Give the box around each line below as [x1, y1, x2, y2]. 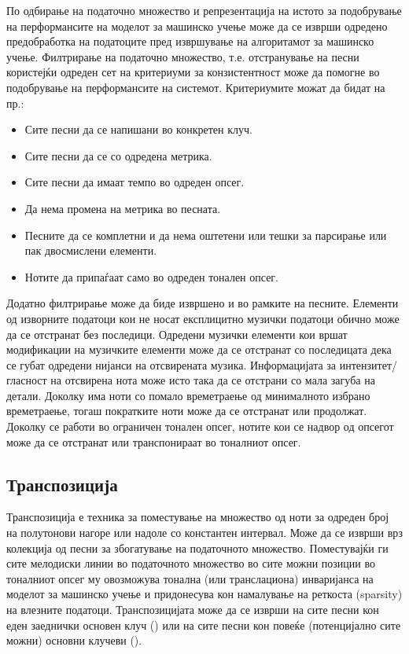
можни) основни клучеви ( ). [6, 632, 142, 648]
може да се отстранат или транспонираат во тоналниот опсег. [6, 433, 301, 450]
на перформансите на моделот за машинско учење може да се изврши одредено [6, 17, 388, 34]
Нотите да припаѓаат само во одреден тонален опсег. [24, 268, 278, 285]
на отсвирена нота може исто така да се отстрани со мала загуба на [50, 372, 375, 388]
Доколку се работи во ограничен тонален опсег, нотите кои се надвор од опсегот [6, 418, 394, 435]
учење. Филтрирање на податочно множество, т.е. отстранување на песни [6, 48, 359, 64]
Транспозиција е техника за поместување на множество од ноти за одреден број [6, 509, 389, 525]
